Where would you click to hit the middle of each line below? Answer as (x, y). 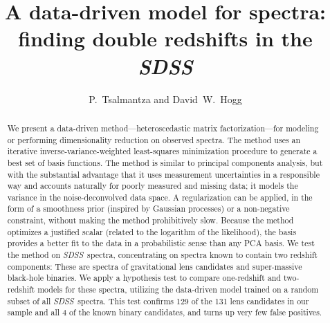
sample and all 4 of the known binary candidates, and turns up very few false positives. (165, 312)
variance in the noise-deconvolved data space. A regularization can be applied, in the (160, 197)
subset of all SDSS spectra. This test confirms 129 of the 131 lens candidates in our (158, 301)
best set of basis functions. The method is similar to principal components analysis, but (165, 162)
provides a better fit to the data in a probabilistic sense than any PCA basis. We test (161, 243)
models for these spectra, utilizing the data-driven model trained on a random (178, 289)
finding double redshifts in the (165, 38)
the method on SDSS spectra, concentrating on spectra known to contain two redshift (162, 255)
